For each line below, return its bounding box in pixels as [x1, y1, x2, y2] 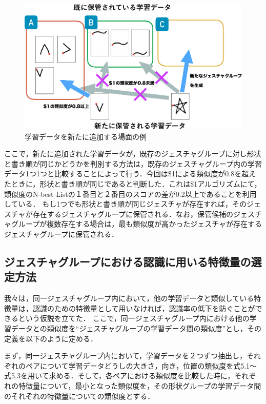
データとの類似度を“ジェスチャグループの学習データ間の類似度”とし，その [11, 323, 262, 334]
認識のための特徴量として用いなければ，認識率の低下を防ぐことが [32, 302, 255, 313]
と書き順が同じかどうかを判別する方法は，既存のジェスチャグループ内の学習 [4, 158, 262, 169]
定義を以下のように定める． [4, 333, 97, 344]
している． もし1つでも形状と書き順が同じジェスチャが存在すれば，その [4, 198, 247, 209]
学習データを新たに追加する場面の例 [25, 131, 147, 142]
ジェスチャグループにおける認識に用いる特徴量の [4, 254, 251, 270]
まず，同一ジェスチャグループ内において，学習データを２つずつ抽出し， [4, 350, 247, 361]
